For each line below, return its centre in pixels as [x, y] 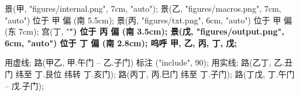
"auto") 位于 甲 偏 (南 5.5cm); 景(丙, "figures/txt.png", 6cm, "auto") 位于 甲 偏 [148, 20]
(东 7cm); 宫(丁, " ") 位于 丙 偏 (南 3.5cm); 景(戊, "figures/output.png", [145, 31]
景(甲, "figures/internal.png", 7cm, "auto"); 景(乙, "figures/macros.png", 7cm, [143, 8]
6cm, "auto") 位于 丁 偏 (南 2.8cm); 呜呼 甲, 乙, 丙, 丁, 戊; [121, 42]
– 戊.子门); [24, 85]
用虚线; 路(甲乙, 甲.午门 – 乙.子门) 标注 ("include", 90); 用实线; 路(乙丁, [138, 62]
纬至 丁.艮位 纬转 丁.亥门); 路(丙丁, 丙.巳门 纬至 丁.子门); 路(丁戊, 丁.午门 [155, 73]
